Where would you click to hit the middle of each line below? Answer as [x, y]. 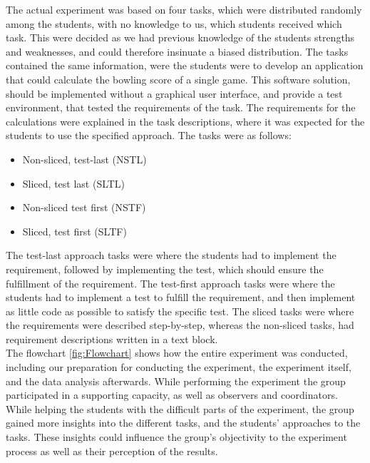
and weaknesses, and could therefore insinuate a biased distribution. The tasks [177, 51]
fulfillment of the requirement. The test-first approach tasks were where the [170, 283]
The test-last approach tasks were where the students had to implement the [171, 255]
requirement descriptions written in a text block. [112, 339]
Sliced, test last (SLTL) [74, 183]
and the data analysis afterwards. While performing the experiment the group [176, 381]
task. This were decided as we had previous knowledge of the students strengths [180, 37]
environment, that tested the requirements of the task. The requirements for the [181, 107]
